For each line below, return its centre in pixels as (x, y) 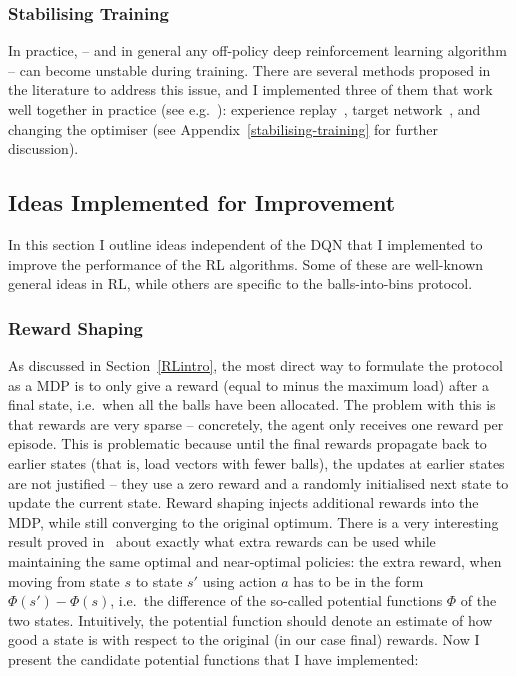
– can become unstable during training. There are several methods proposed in (249, 69)
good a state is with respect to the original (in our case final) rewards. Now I (244, 639)
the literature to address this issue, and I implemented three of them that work (250, 89)
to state (159, 580)
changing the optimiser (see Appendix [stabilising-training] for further (223, 128)
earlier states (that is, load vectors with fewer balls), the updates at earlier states (256, 462)
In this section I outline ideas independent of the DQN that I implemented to (245, 243)
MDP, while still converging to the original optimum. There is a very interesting (253, 521)
